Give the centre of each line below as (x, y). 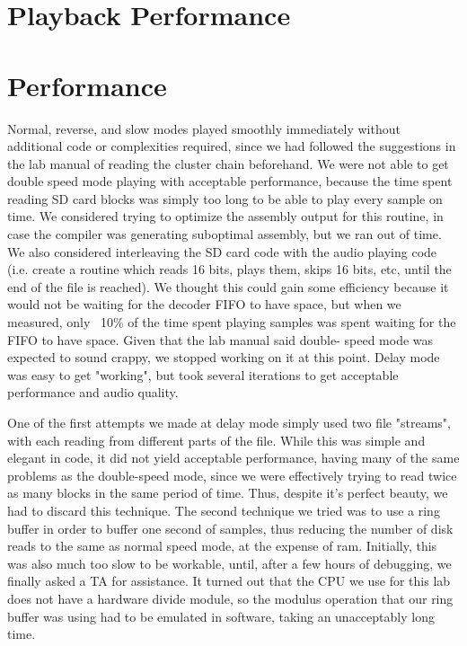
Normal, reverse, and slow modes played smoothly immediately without (204, 128)
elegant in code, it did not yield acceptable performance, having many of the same (233, 458)
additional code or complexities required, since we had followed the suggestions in (232, 146)
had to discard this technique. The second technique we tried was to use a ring (224, 510)
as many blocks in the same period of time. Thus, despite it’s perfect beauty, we (228, 493)
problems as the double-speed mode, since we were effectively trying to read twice (232, 475)
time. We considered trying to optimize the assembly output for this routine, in (225, 216)
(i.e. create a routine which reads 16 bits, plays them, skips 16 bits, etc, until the (229, 269)
